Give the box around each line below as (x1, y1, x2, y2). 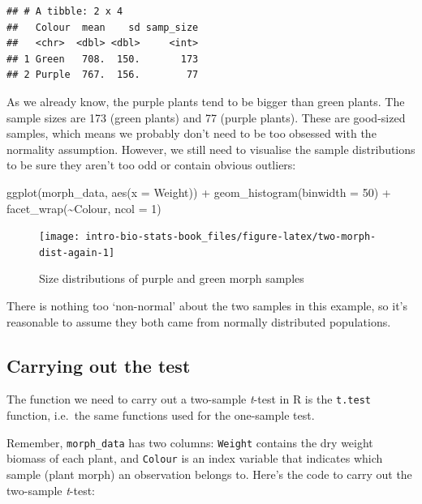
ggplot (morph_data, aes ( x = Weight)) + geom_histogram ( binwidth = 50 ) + (6, 183, 391, 200)
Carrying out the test (6, 352, 191, 378)
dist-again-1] (39, 246, 115, 258)
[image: (39, 231, 80, 243)
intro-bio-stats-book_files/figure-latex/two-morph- (85, 231, 377, 243)
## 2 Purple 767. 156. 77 (6, 69, 199, 81)
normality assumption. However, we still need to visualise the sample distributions (6, 140, 416, 157)
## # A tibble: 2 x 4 (6, 6, 123, 17)
